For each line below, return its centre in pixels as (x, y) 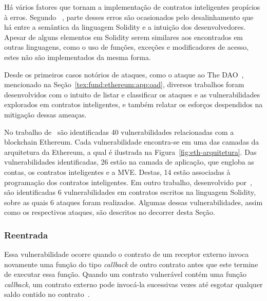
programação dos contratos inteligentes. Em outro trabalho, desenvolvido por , (128, 182)
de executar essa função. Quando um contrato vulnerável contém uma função (125, 274)
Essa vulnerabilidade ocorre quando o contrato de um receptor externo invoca (127, 254)
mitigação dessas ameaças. (45, 114)
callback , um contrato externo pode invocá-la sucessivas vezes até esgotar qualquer (133, 284)
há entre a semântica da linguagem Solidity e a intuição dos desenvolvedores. (125, 27)
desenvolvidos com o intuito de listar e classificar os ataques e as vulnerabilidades (132, 94)
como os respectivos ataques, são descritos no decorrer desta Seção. (110, 212)
